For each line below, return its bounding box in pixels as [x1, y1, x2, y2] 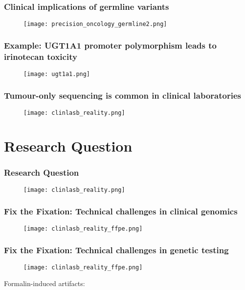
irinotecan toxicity [4, 50, 77, 62]
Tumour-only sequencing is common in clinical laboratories [4, 89, 241, 101]
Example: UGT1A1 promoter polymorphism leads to [4, 39, 217, 51]
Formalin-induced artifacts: [4, 278, 85, 288]
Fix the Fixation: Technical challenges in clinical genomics [4, 205, 238, 217]
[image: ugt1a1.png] [23, 71, 90, 78]
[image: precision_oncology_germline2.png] [23, 21, 167, 28]
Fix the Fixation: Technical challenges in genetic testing [4, 243, 229, 256]
